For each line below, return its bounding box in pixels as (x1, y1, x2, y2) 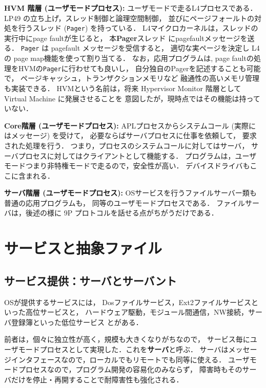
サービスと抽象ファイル (4, 238, 162, 258)
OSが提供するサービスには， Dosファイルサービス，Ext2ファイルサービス (4, 296, 251, 307)
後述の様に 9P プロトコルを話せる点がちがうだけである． (25, 207, 218, 218)
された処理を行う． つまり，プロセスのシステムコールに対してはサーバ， (4, 140, 249, 150)
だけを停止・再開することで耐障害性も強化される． (11, 374, 183, 384)
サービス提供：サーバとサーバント (4, 272, 177, 288)
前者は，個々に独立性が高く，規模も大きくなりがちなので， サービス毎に (4, 334, 250, 344)
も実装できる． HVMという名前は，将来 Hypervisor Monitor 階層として (4, 82, 241, 93)
